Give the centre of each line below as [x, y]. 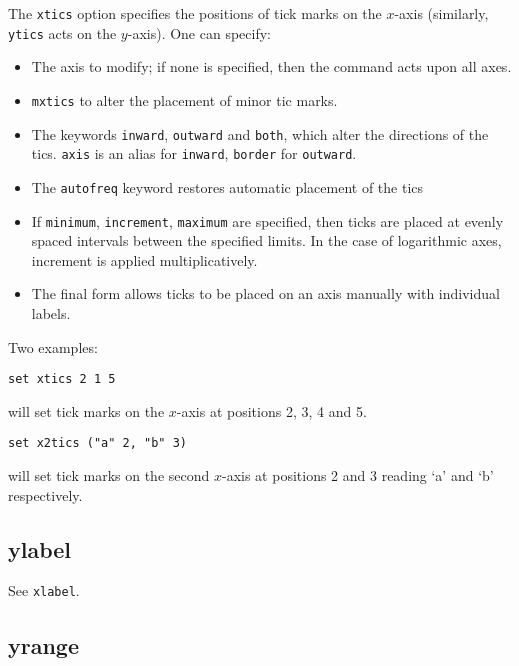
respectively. [45, 494]
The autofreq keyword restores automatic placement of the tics [227, 186]
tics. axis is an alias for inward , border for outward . [194, 153]
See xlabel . [44, 590]
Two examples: [53, 346]
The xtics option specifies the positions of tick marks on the [195, 13]
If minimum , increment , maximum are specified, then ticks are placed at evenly [267, 220]
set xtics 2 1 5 [62, 379]
